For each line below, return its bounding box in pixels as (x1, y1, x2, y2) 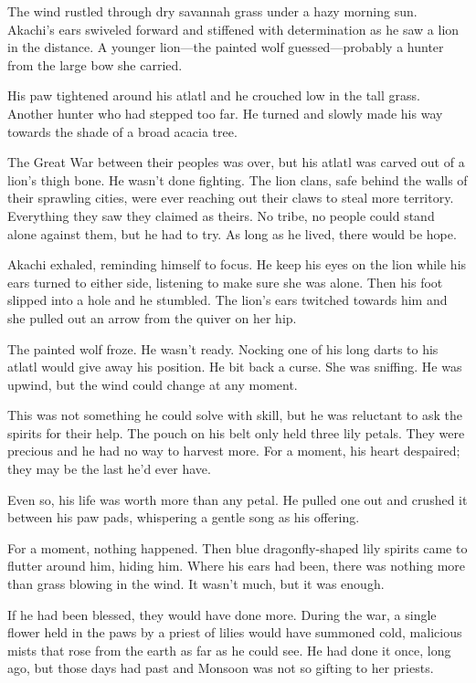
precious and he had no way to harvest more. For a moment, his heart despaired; (7, 441, 460, 460)
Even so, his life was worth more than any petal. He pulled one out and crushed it (7, 489, 468, 509)
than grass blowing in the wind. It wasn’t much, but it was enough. (7, 574, 385, 594)
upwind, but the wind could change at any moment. (7, 374, 298, 394)
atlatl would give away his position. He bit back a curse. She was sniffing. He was (7, 357, 462, 376)
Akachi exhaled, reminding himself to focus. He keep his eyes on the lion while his (7, 255, 467, 274)
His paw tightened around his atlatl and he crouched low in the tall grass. (7, 86, 420, 105)
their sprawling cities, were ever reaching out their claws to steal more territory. (7, 188, 454, 207)
